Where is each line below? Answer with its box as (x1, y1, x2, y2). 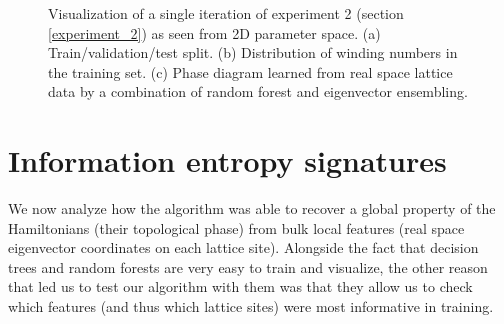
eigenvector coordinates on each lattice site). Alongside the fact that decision (8, 237, 479, 258)
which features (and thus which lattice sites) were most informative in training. (8, 296, 494, 317)
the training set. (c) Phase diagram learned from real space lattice (48, 61, 453, 82)
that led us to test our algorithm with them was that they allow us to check (8, 276, 473, 297)
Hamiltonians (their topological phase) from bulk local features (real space (8, 217, 465, 238)
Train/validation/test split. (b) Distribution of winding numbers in (48, 42, 458, 63)
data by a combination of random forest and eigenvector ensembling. (48, 81, 468, 102)
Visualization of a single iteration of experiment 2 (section (48, 3, 404, 23)
